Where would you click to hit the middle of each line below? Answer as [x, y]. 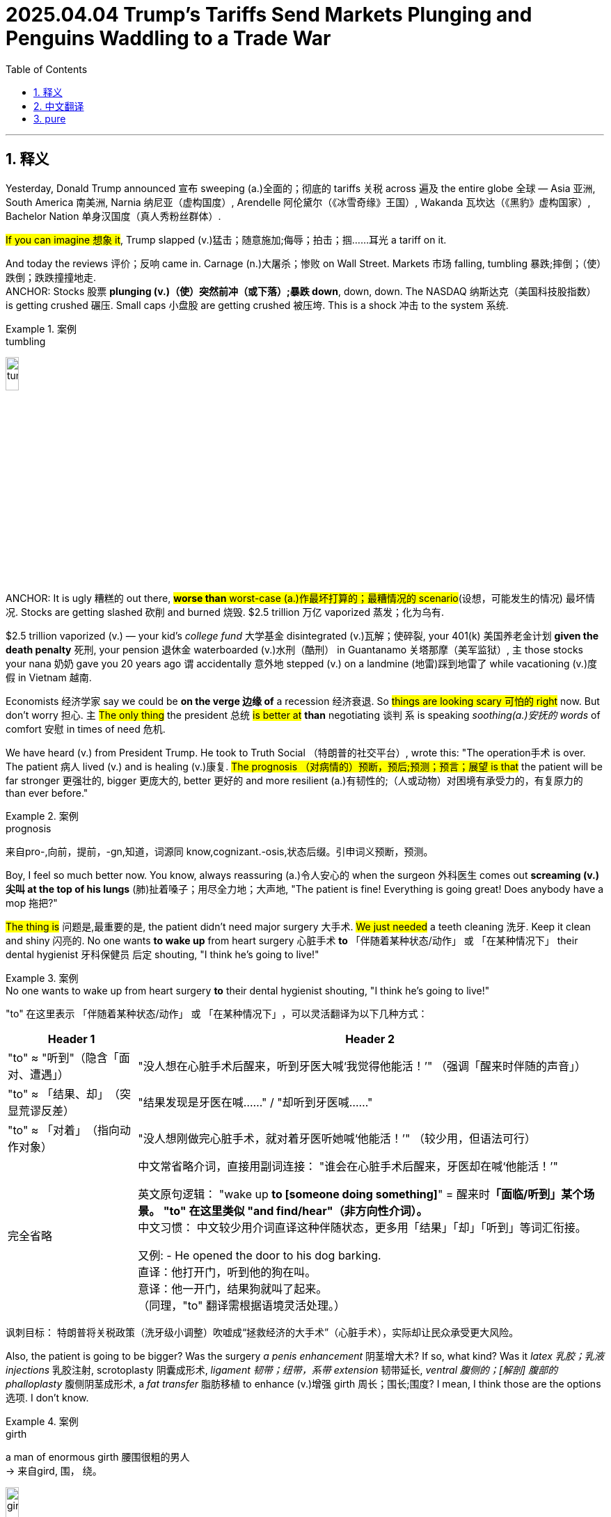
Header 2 [370, 1039]
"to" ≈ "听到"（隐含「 [63, 1058]
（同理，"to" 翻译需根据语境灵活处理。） [242, 1306]
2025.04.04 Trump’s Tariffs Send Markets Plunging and [269, 15]
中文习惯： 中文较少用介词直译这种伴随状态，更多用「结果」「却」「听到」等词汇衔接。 [362, 1228]
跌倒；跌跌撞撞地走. [51, 277]
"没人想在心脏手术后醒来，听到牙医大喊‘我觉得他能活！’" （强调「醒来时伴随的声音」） [362, 1066]
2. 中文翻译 [59, 106]
